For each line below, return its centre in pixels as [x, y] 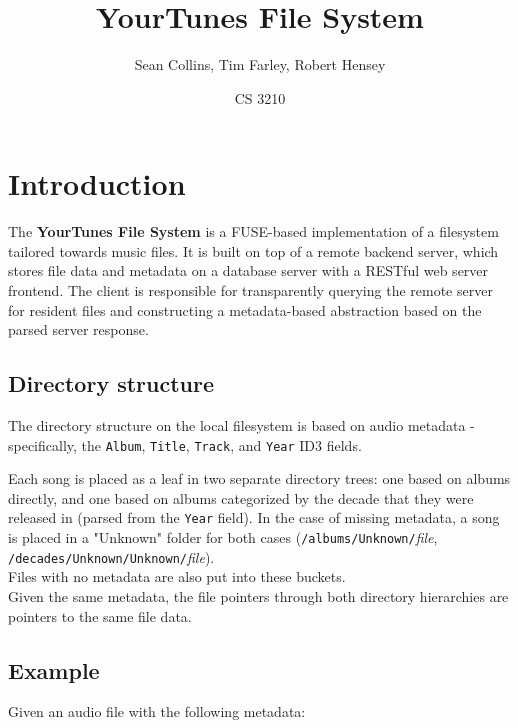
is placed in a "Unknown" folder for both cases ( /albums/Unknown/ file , [223, 537]
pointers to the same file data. [100, 615]
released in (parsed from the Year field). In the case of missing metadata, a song [254, 517]
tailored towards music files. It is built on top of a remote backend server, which [253, 250]
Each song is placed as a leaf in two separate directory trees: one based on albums [259, 478]
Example [54, 669]
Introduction [97, 183]
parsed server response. [78, 329]
